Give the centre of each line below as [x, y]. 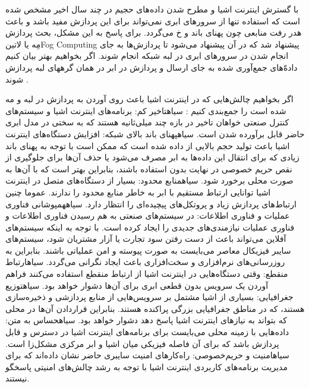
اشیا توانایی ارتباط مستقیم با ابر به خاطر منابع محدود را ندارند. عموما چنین [138, 192]
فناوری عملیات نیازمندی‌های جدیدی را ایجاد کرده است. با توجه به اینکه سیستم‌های [150, 227]
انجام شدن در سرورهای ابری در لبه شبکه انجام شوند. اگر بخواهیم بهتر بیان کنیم [147, 56]
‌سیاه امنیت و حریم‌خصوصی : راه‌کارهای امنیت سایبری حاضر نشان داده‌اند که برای [147, 355]
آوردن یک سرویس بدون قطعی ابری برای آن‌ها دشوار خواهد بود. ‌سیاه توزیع [137, 285]
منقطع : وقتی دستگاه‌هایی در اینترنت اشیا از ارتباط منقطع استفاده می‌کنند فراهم [147, 274]
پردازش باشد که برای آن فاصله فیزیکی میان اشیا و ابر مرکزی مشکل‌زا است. [142, 343]
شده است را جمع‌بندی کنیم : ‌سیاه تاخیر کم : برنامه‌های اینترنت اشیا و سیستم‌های [146, 110]
